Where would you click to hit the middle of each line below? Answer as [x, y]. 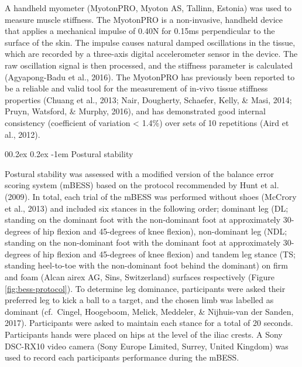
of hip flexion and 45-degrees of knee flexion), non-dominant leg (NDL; [160, 231]
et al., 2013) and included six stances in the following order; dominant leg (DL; [147, 208]
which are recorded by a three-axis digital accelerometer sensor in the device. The [151, 54]
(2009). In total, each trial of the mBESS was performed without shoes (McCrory [151, 196]
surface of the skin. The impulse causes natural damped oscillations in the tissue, [150, 42]
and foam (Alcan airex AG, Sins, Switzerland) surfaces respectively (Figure [140, 277]
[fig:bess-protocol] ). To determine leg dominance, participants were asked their [145, 288]
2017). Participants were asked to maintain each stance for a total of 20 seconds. [149, 323]
